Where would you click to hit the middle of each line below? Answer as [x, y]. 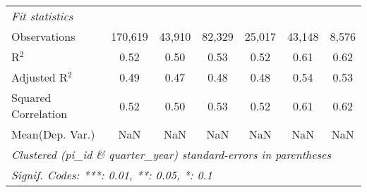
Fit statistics [42, 16]
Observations [43, 36]
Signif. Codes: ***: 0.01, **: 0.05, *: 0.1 [112, 175]
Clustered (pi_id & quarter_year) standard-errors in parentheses [172, 154]
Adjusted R [40, 77]
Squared [31, 97]
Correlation [40, 114]
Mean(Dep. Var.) [53, 134]
